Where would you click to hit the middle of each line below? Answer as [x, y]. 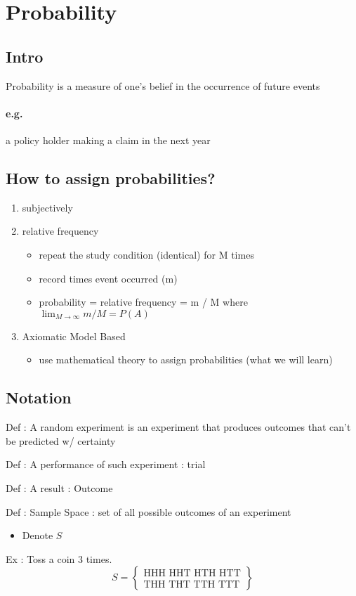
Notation [39, 397]
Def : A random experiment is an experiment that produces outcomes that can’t [178, 427]
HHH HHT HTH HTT [192, 573]
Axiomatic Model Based [74, 336]
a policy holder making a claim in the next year [108, 140]
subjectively [47, 207]
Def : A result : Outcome [59, 487]
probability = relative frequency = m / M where [143, 302]
